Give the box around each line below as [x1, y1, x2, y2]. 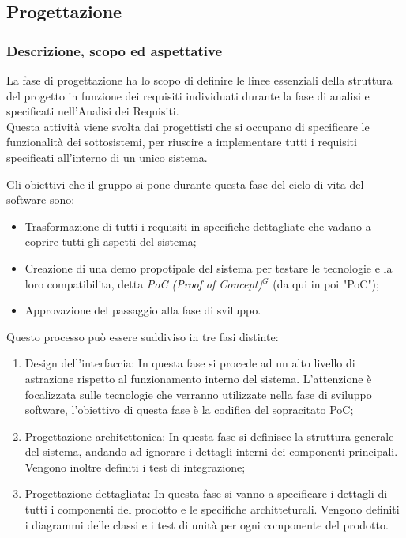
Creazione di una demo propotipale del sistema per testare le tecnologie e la [24, 259, 393, 276]
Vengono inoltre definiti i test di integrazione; [24, 458, 246, 475]
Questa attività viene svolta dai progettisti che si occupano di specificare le [6, 118, 370, 134]
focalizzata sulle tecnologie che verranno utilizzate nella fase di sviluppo [24, 386, 372, 402]
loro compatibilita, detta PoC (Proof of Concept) [24, 275, 263, 292]
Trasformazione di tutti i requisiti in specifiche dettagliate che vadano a [24, 217, 371, 234]
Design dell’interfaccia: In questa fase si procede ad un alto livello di [24, 355, 355, 371]
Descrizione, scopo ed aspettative [6, 40, 223, 60]
